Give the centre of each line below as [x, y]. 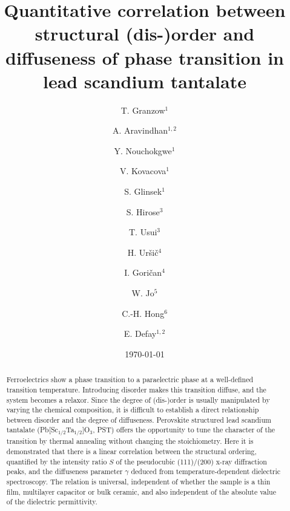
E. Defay [140, 334]
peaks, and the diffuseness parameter [64, 471]
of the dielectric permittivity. [52, 502]
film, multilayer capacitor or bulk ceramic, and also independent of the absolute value [141, 491]
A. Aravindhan [140, 130]
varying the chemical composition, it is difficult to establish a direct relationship [133, 410]
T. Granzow [143, 110]
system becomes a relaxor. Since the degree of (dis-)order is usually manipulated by [138, 399]
